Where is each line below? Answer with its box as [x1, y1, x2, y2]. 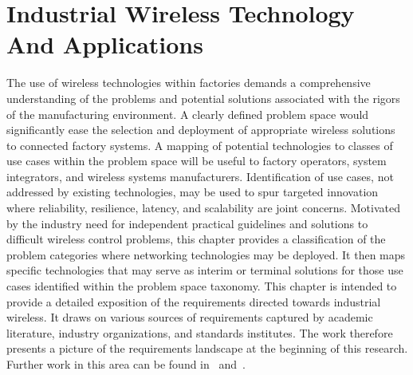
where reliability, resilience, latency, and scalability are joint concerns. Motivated [6, 199, 400, 216]
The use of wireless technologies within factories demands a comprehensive [6, 74, 371, 91]
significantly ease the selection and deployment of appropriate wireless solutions [6, 121, 395, 138]
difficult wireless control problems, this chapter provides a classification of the [6, 231, 386, 247]
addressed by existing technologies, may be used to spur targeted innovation [6, 184, 379, 200]
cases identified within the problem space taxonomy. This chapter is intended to [6, 278, 397, 294]
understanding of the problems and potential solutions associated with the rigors [6, 89, 400, 106]
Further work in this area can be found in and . [6, 356, 246, 372]
